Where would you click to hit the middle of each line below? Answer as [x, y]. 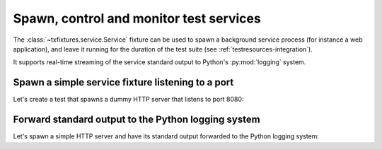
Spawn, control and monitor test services [137, 18]
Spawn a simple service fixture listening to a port [123, 82]
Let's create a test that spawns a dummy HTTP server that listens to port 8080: [128, 100]
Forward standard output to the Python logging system [137, 120]
